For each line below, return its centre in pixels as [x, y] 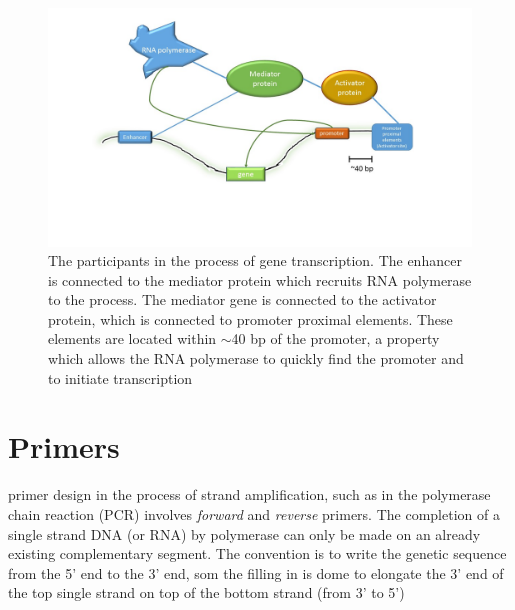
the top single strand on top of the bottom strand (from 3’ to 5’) [206, 592]
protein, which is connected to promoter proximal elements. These [250, 318]
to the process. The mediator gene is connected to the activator [242, 299]
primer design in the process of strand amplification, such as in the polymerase [249, 494]
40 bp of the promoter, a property [335, 338]
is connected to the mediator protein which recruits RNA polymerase [260, 279]
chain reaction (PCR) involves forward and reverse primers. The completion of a [254, 513]
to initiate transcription [120, 377]
